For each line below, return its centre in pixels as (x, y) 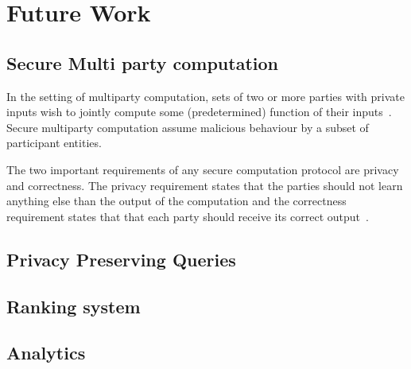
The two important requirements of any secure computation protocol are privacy (203, 169)
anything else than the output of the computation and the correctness (176, 201)
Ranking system (74, 306)
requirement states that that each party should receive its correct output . (188, 216)
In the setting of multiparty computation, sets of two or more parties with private (205, 96)
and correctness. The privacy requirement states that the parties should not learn (205, 185)
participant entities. (54, 143)
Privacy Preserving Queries (121, 259)
